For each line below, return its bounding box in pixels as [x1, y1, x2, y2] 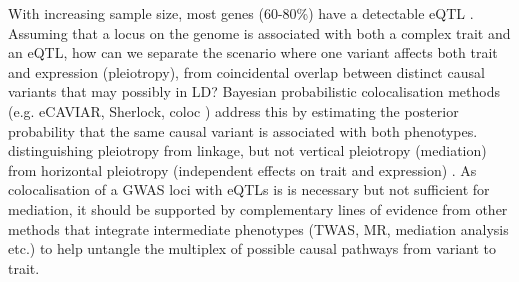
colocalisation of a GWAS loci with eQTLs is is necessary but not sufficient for [8, 179, 490, 200]
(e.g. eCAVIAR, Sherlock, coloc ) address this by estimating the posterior [8, 100, 459, 121]
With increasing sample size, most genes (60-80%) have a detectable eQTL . [8, 3, 474, 23]
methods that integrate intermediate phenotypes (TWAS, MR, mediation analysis [8, 218, 509, 239]
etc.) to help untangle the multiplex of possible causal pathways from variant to [8, 238, 497, 259]
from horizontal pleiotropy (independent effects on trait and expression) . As [8, 159, 477, 180]
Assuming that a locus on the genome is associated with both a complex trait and [8, 22, 511, 43]
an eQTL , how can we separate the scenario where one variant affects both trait [8, 42, 498, 63]
